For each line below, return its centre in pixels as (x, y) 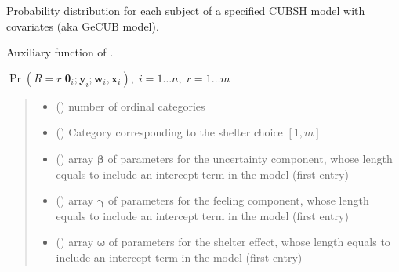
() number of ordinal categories (131, 105)
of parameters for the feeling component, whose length (238, 200)
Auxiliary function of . (60, 52)
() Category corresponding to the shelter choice (169, 132)
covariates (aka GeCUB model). (83, 25)
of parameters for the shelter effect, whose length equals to (249, 242)
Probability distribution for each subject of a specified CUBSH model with (186, 10)
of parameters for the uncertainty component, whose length (250, 158)
